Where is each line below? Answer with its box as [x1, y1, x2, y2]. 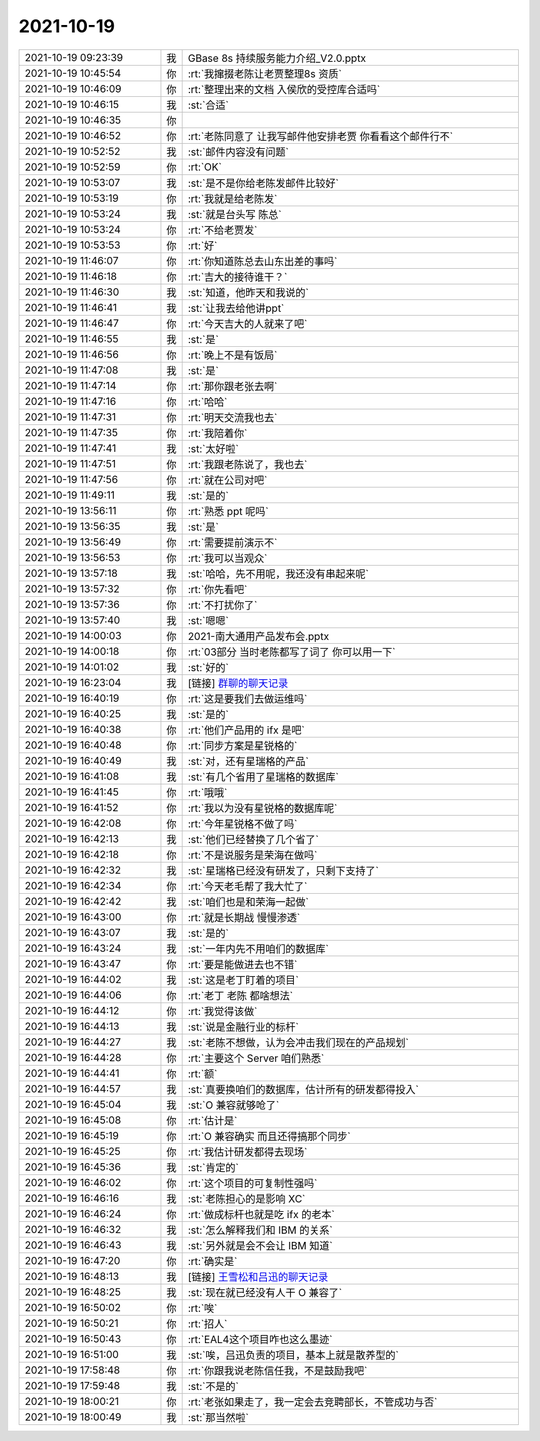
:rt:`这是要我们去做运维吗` [187, 691, 308, 705]
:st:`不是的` [187, 1379, 239, 1393]
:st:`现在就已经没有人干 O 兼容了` [187, 1285, 343, 1299]
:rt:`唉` [187, 1301, 218, 1315]
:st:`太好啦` [187, 441, 239, 455]
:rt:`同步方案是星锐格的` [187, 738, 298, 752]
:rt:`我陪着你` [187, 426, 248, 440]
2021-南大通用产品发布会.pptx [187, 629, 330, 643]
